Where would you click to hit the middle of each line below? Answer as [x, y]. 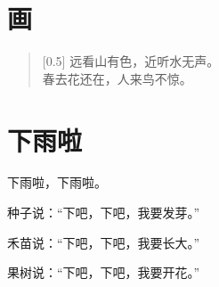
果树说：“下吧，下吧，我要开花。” [104, 272]
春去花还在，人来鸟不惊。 [117, 78]
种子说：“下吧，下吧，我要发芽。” [104, 213]
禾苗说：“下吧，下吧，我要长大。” [104, 242]
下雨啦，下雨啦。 [57, 182]
